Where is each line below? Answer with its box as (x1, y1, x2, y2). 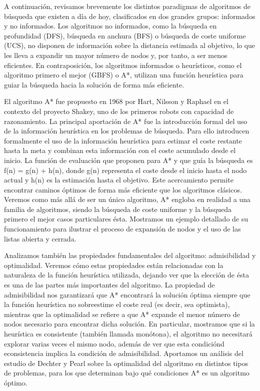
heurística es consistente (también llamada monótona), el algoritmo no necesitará (4, 328, 252, 338)
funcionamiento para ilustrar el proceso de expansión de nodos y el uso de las (4, 223, 241, 234)
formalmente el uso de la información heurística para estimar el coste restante (4, 135, 242, 145)
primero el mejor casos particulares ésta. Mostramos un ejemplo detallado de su (4, 213, 248, 224)
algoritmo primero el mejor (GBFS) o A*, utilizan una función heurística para (4, 69, 243, 80)
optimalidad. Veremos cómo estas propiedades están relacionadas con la (4, 259, 223, 270)
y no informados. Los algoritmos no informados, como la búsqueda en (4, 20, 217, 31)
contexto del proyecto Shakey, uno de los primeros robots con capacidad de (4, 105, 234, 116)
